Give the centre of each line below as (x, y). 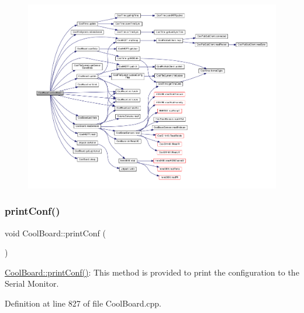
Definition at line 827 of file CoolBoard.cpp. (83, 303)
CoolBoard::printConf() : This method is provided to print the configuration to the (152, 272)
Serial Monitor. (32, 283)
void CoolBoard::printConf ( (55, 233)
